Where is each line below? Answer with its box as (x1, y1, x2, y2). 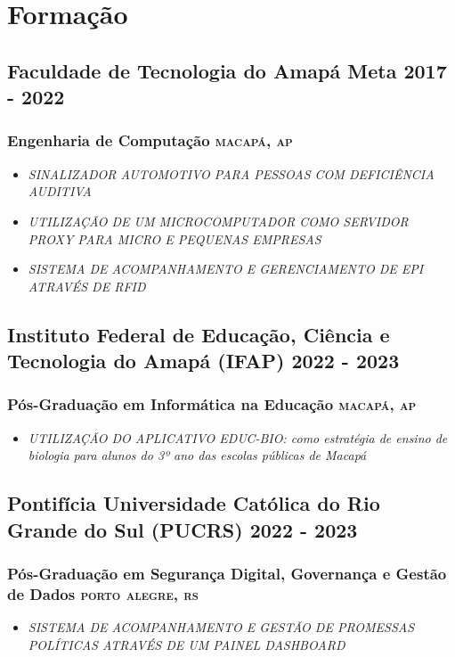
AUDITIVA (28, 182, 92, 201)
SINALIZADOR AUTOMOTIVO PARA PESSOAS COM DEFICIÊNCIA (28, 164, 435, 183)
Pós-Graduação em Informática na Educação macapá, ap (7, 393, 417, 415)
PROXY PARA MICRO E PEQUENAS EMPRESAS (28, 229, 321, 248)
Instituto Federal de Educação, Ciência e (7, 320, 390, 348)
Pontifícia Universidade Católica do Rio (7, 489, 380, 517)
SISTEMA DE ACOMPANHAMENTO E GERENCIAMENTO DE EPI (28, 259, 424, 278)
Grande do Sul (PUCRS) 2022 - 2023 (7, 515, 358, 543)
